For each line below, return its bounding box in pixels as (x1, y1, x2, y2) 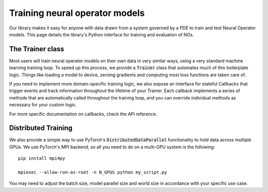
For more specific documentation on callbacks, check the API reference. (9, 111, 157, 117)
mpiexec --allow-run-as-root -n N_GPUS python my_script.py (18, 170, 167, 175)
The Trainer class (9, 45, 65, 53)
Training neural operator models (9, 7, 145, 18)
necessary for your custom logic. (9, 102, 77, 108)
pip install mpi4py (18, 156, 66, 161)
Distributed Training (9, 124, 73, 132)
